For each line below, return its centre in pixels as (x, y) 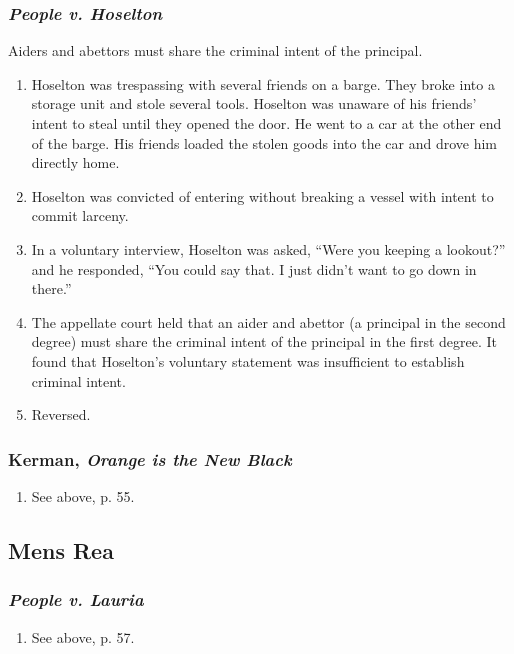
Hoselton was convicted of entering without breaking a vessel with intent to (262, 195)
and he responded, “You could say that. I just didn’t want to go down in (254, 268)
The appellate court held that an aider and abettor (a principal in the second (268, 321)
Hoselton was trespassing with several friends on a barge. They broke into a (263, 83)
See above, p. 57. (83, 636)
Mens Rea (61, 549)
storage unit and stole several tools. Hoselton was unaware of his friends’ (254, 103)
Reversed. (61, 414)
